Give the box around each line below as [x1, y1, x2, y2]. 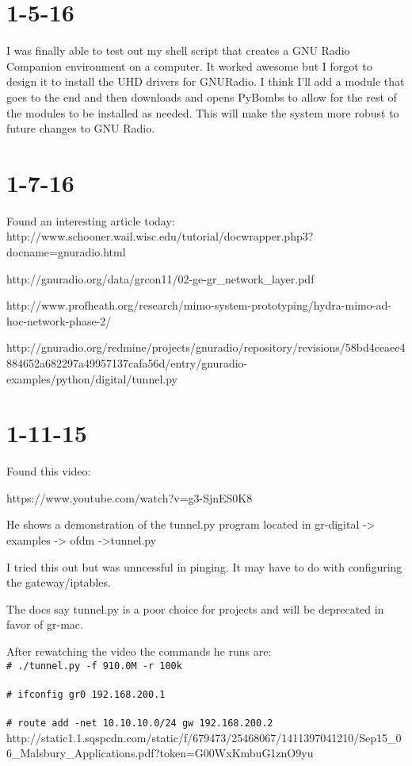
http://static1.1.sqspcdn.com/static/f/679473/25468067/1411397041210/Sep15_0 [6, 729, 402, 745]
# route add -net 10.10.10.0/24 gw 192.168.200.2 [6, 718, 273, 729]
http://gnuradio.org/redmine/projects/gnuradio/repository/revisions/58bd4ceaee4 [6, 339, 406, 356]
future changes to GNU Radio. [6, 120, 155, 137]
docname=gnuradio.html [6, 244, 126, 260]
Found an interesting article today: [6, 212, 175, 229]
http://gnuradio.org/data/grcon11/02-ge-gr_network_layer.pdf [6, 270, 315, 287]
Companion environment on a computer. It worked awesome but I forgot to [6, 57, 372, 74]
